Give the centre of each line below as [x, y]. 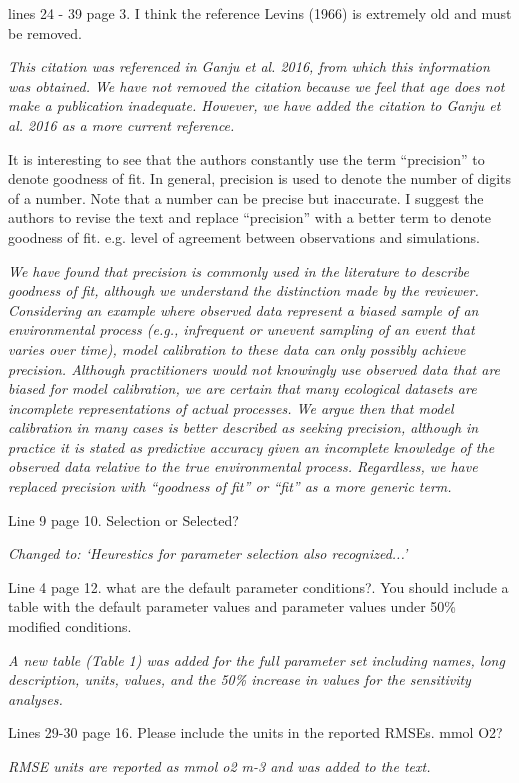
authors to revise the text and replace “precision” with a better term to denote [250, 217]
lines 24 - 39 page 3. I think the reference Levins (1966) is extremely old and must [260, 13]
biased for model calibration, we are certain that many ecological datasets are [242, 388]
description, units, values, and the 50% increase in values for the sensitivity [239, 679]
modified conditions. [70, 626]
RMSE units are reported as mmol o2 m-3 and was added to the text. [219, 766]
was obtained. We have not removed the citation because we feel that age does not [256, 85]
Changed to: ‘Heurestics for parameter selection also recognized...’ [208, 553]
